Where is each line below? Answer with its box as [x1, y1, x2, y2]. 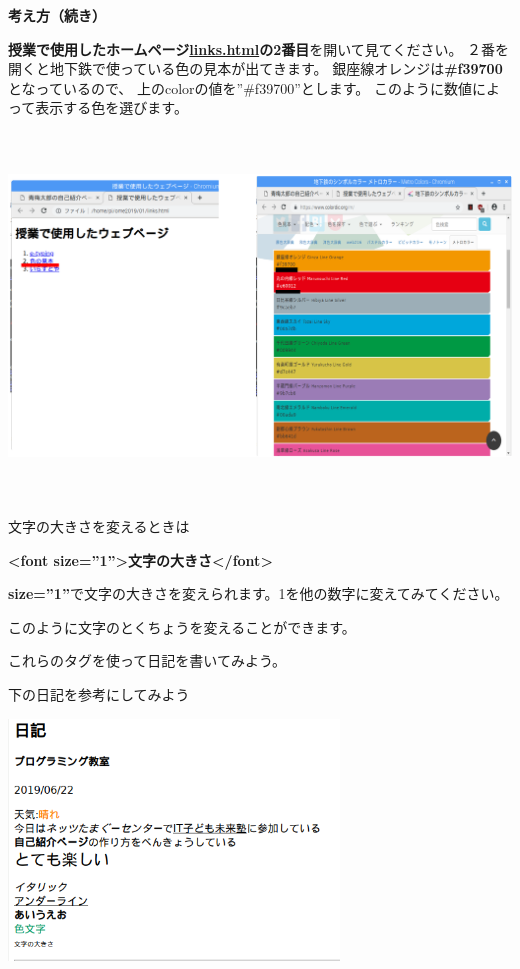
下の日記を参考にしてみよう [8, 684, 190, 705]
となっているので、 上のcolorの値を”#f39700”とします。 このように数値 [8, 77, 472, 98]
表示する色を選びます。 [35, 97, 188, 118]
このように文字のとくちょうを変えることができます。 [8, 616, 356, 637]
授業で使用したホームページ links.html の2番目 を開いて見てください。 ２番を [8, 38, 510, 59]
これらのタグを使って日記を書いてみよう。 [8, 650, 287, 671]
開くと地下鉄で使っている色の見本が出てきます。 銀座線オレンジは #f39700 [8, 58, 503, 79]
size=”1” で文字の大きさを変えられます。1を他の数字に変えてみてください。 [8, 583, 509, 604]
